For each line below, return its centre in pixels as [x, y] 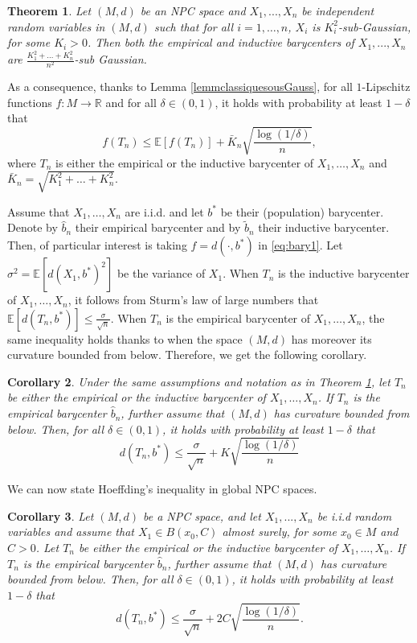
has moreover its [331, 338]
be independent [338, 10]
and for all [131, 102]
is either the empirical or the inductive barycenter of [185, 162]
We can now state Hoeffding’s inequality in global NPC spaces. [162, 489]
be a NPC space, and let [202, 515]
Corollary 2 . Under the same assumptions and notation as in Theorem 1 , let [199, 381]
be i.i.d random [354, 515]
